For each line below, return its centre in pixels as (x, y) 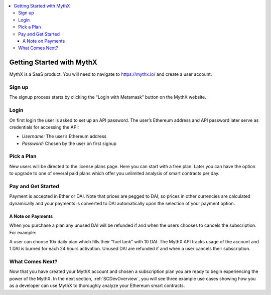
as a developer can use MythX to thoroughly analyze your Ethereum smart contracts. (97, 285)
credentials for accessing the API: (44, 127)
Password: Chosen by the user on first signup (69, 143)
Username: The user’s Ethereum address (64, 136)
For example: (23, 232)
